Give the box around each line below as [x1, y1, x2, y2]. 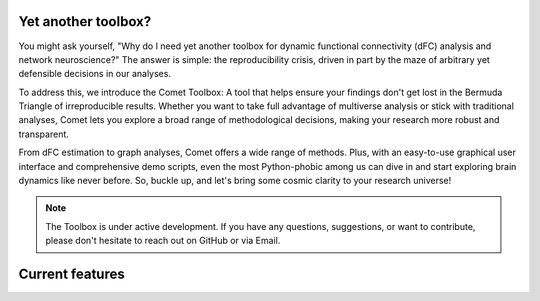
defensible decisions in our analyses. [18, 68, 172, 80]
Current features [18, 266, 125, 283]
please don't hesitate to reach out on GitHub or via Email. [45, 235, 281, 247]
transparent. [18, 128, 70, 140]
